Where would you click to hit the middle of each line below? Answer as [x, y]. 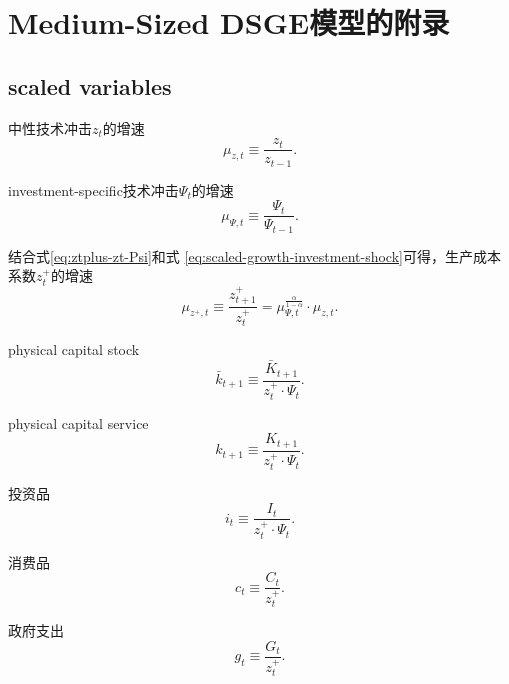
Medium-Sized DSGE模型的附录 [229, 22]
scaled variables [90, 85]
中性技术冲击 [50, 127]
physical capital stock [74, 349]
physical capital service [78, 422]
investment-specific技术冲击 [93, 189]
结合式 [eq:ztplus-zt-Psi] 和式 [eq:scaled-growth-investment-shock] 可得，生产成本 [254, 255]
